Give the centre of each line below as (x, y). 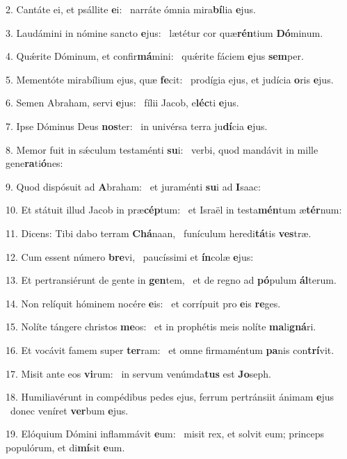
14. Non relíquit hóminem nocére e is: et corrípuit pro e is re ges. (143, 303)
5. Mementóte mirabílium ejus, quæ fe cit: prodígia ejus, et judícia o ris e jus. (170, 79)
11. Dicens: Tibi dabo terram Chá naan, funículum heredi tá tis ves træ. (159, 233)
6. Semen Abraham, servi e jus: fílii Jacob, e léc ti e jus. (122, 103)
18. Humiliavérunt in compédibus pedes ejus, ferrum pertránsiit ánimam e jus (170, 397)
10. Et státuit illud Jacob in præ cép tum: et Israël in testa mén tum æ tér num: (174, 210)
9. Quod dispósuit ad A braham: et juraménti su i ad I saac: (133, 186)
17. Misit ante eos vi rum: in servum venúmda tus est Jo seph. (138, 373)
